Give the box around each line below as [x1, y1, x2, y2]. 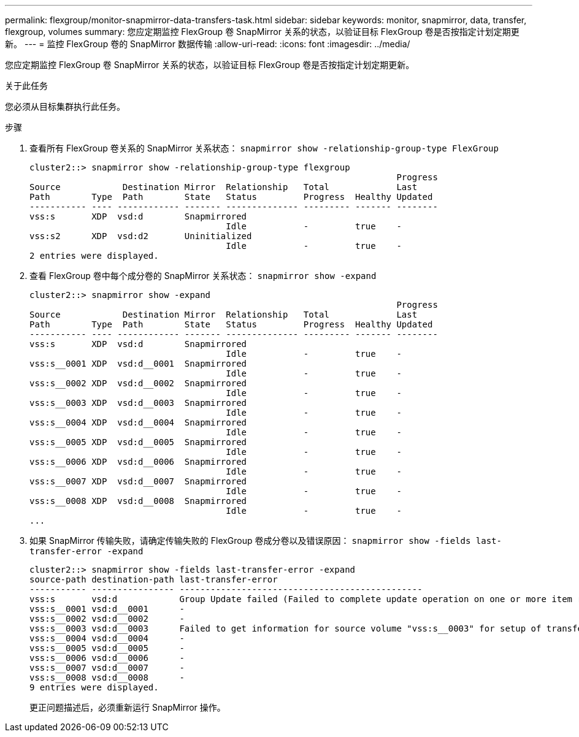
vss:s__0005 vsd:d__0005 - [29, 643, 185, 653]
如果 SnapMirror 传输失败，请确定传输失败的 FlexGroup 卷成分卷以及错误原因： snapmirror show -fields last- [29, 535, 502, 546]
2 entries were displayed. [29, 251, 159, 261]
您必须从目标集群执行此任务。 [5, 101, 125, 112]
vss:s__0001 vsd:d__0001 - [29, 604, 185, 614]
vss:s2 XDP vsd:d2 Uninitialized [29, 231, 252, 241]
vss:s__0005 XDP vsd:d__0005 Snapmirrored [29, 437, 247, 447]
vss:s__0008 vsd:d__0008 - [29, 673, 185, 682]
